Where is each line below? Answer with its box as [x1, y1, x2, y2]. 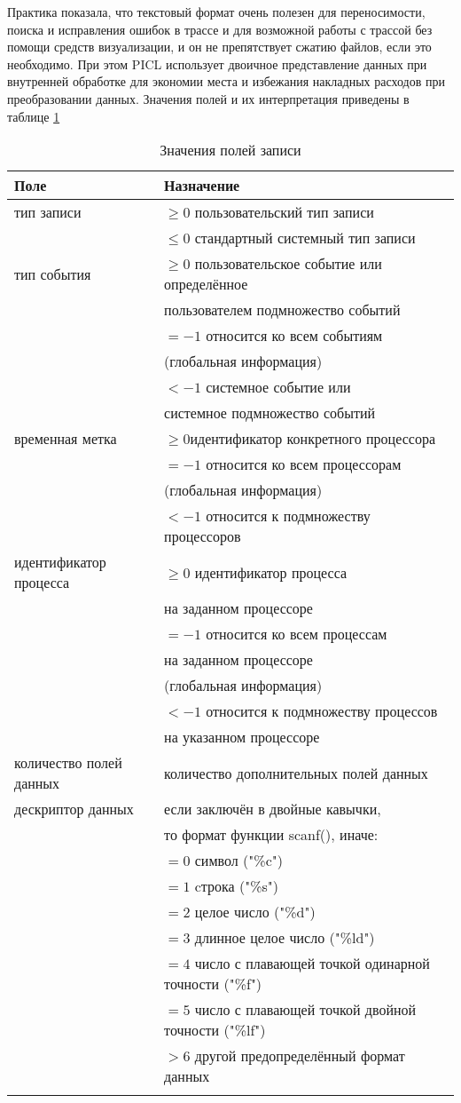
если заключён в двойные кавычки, [164, 798, 381, 820]
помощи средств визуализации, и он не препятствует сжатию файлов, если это [7, 37, 432, 56]
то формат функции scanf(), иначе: [164, 824, 379, 845]
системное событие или [206, 377, 351, 398]
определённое [164, 274, 248, 295]
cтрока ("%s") [194, 876, 279, 897]
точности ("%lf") [164, 1020, 266, 1041]
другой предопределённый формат [194, 1045, 405, 1067]
